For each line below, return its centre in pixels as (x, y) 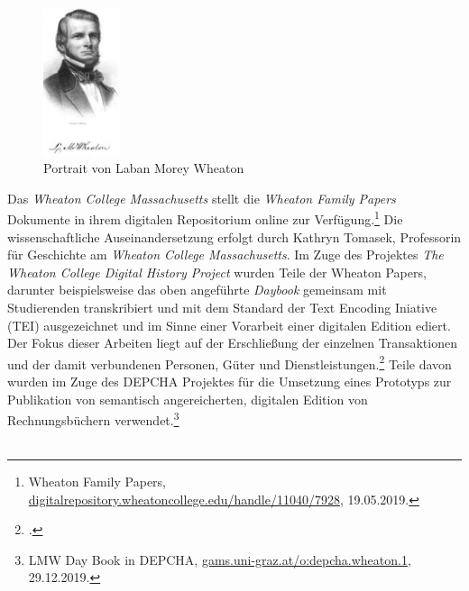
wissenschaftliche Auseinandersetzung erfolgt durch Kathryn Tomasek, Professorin (234, 236)
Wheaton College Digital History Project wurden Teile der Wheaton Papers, (217, 272)
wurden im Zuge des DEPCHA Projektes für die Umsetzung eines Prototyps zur (230, 382)
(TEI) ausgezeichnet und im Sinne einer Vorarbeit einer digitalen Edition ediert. (229, 325)
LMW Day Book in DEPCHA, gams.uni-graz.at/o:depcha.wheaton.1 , (220, 559)
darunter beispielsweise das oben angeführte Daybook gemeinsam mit (197, 290)
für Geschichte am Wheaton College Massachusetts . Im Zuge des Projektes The (225, 255)
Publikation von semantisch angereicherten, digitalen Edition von (188, 399)
